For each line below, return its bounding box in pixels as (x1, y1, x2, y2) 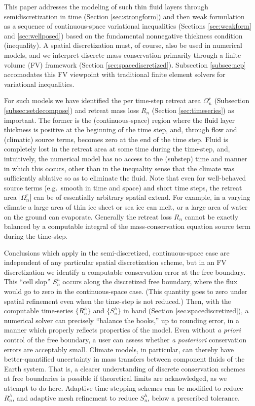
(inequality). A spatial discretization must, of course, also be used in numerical (4, 40, 242, 50)
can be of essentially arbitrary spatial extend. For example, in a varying (34, 192, 251, 202)
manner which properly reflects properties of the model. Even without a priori (4, 325, 241, 335)
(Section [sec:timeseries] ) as (151, 105, 234, 115)
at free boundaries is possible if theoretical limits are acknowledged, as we (4, 373, 227, 383)
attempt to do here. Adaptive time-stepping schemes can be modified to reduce (4, 382, 243, 393)
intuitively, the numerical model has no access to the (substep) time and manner (4, 153, 248, 163)
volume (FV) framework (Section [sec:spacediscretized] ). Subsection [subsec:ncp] (4, 59, 246, 70)
